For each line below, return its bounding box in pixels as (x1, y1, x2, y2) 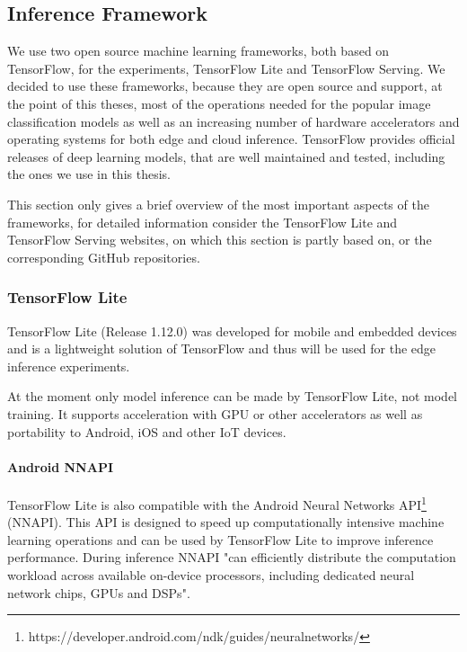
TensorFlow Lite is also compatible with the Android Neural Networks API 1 (7, 492, 427, 514)
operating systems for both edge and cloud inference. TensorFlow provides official (7, 130, 455, 148)
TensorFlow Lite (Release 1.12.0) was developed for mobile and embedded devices (7, 321, 457, 340)
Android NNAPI (7, 457, 113, 476)
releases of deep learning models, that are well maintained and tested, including (7, 147, 445, 165)
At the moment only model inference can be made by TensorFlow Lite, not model (7, 387, 458, 406)
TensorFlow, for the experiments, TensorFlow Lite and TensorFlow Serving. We (7, 58, 445, 77)
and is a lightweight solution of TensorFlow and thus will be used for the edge (7, 339, 436, 358)
